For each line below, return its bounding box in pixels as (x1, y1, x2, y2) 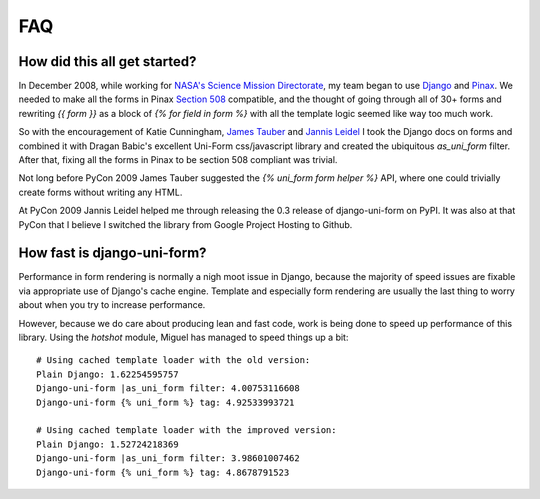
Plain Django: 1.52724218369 (36, 438, 179, 450)
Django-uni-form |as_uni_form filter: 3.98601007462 (36, 453, 300, 464)
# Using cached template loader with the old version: (36, 355, 311, 366)
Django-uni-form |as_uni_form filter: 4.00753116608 (36, 383, 300, 394)
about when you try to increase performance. (18, 299, 206, 311)
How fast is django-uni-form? (18, 245, 207, 262)
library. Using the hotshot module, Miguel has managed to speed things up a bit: (18, 331, 349, 344)
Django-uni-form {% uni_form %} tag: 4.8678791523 (36, 466, 290, 478)
